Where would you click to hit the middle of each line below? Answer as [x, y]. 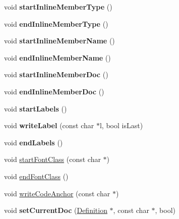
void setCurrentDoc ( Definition [56, 210]
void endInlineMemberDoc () [54, 91]
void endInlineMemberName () [57, 57]
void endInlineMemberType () [56, 23]
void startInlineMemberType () [58, 7]
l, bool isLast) [121, 125]
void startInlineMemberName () [59, 41]
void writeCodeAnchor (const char [57, 193]
